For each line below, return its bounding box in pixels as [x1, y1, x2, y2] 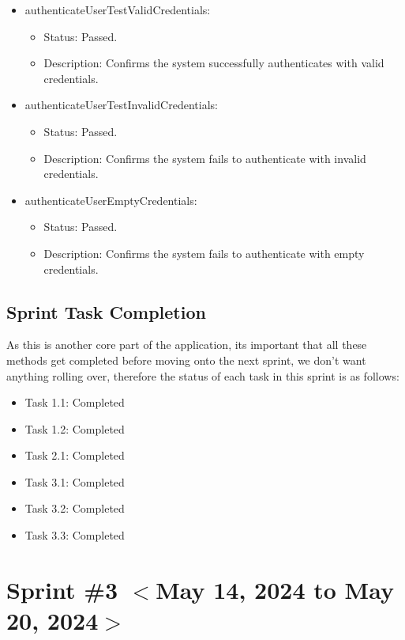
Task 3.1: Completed [24, 473, 125, 490]
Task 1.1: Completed [24, 394, 125, 411]
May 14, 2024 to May [156, 573, 394, 605]
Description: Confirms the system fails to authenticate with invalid [43, 150, 366, 166]
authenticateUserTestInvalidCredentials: [24, 97, 218, 113]
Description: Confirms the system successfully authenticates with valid [43, 55, 384, 71]
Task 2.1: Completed [24, 447, 125, 464]
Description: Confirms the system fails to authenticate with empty [43, 244, 365, 261]
